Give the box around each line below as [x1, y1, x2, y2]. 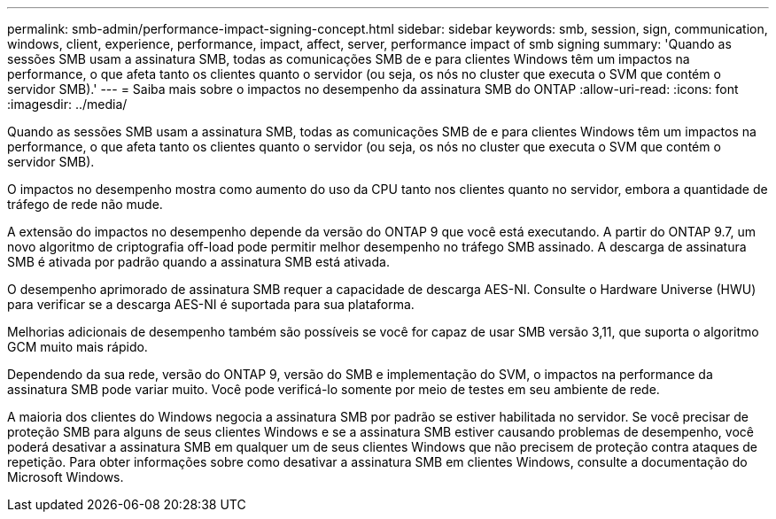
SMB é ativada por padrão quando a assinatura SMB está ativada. [7, 254, 390, 269]
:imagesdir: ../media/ [7, 97, 128, 112]
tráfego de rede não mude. [7, 197, 163, 212]
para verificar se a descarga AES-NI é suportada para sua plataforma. [7, 297, 415, 312]
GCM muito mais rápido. [7, 339, 148, 354]
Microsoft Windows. [7, 469, 124, 484]
